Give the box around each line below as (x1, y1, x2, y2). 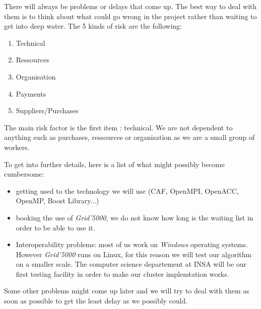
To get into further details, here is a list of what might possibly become (4, 159, 225, 169)
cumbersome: (4, 169, 44, 179)
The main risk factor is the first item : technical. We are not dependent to (4, 122, 233, 132)
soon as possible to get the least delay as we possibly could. (4, 295, 188, 306)
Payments (16, 88, 46, 99)
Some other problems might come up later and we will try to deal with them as (4, 285, 249, 296)
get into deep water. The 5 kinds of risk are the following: (4, 21, 182, 31)
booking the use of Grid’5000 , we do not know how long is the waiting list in (16, 212, 253, 222)
